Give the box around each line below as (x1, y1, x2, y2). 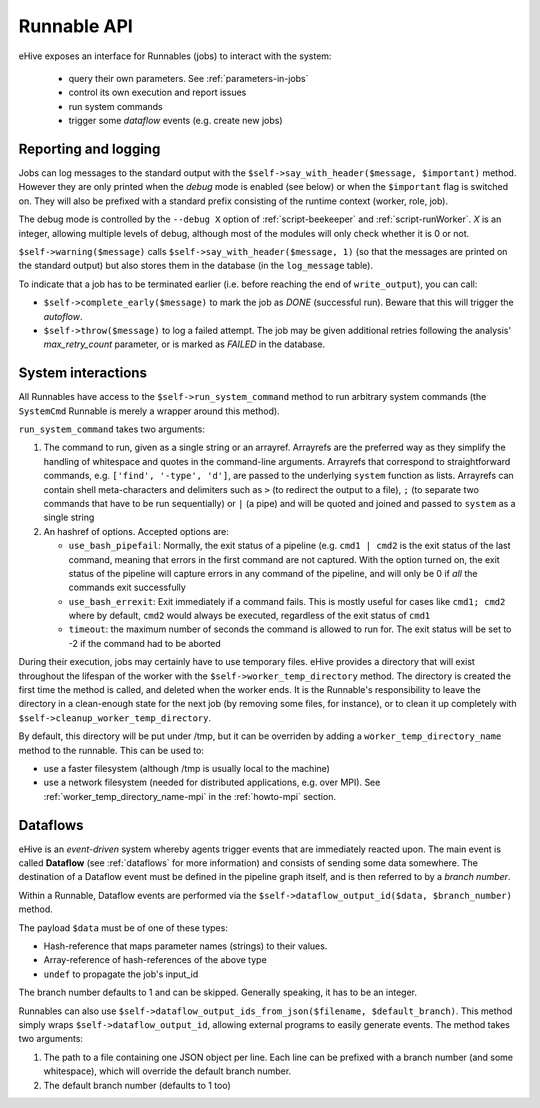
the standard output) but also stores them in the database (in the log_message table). (18, 260, 374, 272)
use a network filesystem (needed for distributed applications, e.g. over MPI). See (43, 776, 381, 789)
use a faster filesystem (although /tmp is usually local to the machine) (43, 762, 330, 774)
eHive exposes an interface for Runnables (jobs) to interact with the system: (18, 50, 332, 62)
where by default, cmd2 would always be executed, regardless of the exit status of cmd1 (68, 610, 431, 622)
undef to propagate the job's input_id (43, 968, 199, 980)
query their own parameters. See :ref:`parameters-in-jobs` (68, 72, 309, 84)
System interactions (18, 365, 147, 382)
